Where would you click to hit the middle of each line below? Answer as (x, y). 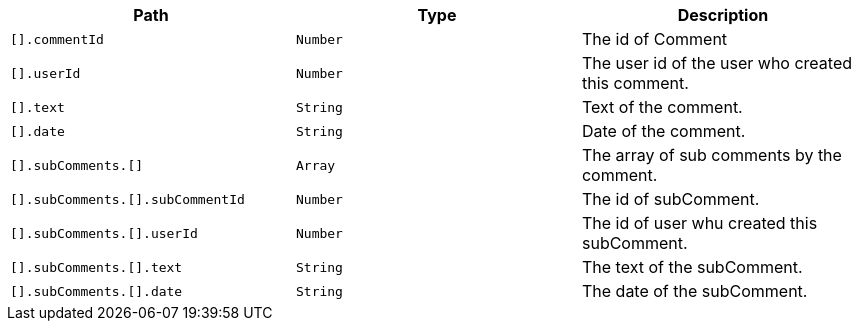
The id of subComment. (670, 199)
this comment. (635, 83)
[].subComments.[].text (96, 267)
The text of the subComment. (692, 267)
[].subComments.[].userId (104, 233)
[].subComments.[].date (96, 291)
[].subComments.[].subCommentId (127, 199)
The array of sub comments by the (711, 155)
